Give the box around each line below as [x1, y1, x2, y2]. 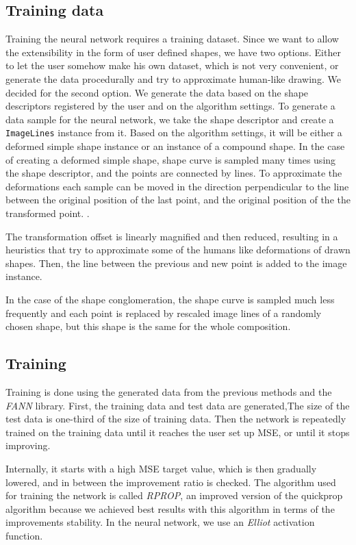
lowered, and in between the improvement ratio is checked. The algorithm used [5, 474, 336, 489]
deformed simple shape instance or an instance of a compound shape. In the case [5, 139, 345, 153]
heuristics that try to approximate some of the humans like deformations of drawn [5, 242, 351, 257]
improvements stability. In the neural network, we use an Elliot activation [5, 515, 315, 529]
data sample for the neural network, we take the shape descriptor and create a [5, 112, 334, 126]
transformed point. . [5, 205, 90, 220]
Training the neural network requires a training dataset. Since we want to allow [5, 31, 339, 46]
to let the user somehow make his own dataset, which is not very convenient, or [5, 58, 339, 73]
